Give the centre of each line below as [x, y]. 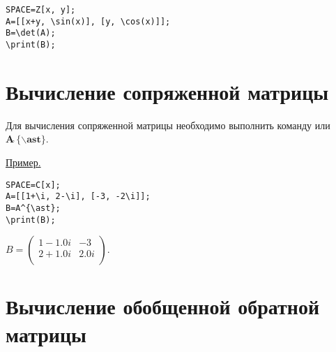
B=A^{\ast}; [33, 208]
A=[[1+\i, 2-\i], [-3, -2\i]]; [78, 197]
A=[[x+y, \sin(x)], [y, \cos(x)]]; [88, 21]
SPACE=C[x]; [33, 185]
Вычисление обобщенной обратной [163, 306]
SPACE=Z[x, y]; [41, 10]
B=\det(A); [31, 33]
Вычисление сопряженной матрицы [167, 91]
